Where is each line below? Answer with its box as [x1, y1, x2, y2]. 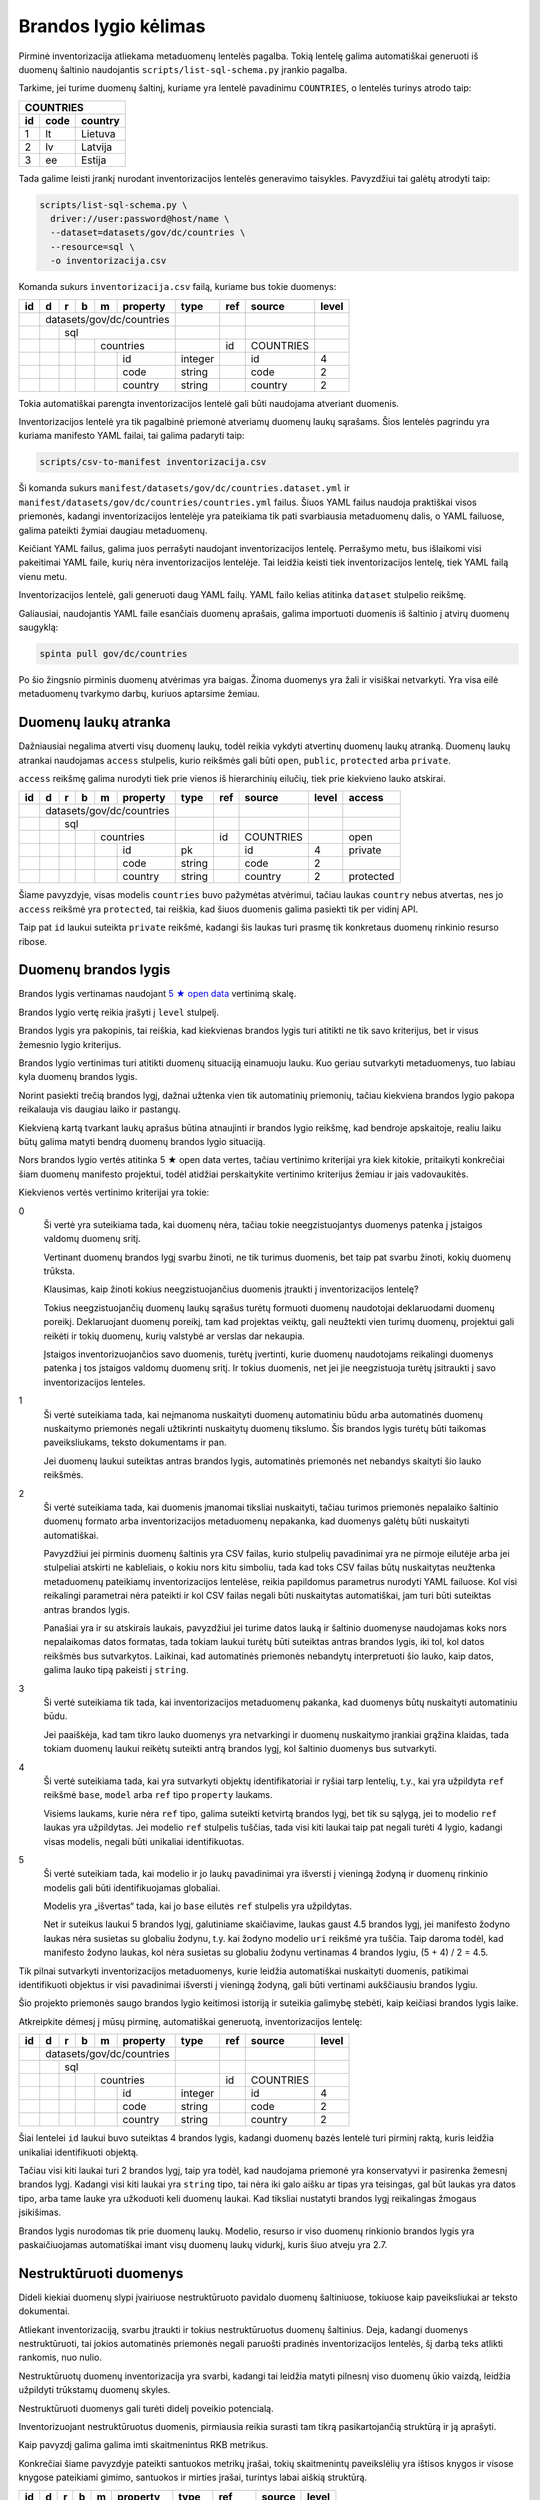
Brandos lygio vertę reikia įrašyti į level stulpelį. [18, 1006, 219, 1018]
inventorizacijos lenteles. [43, 1376, 146, 1388]
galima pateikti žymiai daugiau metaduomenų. [18, 524, 208, 536]
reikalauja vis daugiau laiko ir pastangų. [18, 1103, 181, 1115]
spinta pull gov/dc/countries [39, 648, 188, 659]
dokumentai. [18, 2305, 70, 2317]
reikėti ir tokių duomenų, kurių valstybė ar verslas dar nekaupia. [43, 1330, 305, 1342]
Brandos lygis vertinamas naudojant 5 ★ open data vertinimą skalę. [18, 988, 297, 1000]
